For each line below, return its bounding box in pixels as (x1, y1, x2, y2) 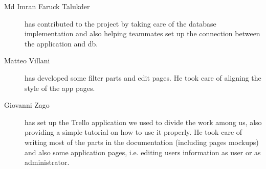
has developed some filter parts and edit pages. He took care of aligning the (25, 72, 261, 83)
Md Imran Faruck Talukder (4, 1, 90, 11)
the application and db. (25, 38, 98, 49)
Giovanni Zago (4, 100, 50, 110)
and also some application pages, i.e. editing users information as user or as (25, 147, 261, 157)
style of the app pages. (25, 82, 95, 93)
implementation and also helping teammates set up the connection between (25, 28, 260, 39)
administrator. (25, 157, 70, 167)
